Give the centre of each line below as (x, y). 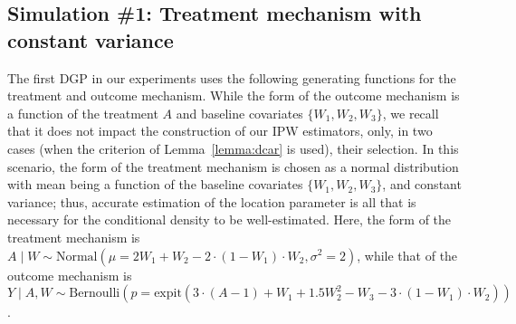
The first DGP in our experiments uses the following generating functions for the (232, 77)
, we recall (411, 113)
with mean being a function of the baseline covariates (155, 184)
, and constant (422, 184)
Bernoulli (95, 294)
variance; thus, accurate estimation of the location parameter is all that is (212, 201)
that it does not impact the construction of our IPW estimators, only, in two (220, 131)
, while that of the (407, 255)
